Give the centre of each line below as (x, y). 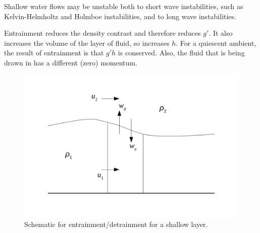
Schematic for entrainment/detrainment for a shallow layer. (116, 224)
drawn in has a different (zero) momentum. (71, 62)
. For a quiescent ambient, (216, 43)
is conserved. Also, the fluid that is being (181, 53)
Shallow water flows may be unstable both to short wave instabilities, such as (124, 6)
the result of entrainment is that (54, 53)
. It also (221, 33)
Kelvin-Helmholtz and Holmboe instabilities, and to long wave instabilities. (120, 16)
